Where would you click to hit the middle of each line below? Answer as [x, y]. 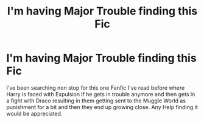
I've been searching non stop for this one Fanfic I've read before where [96, 88]
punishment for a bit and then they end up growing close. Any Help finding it [102, 107]
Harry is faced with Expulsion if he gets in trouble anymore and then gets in [101, 94]
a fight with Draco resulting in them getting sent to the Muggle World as [96, 101]
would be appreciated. [34, 113]
